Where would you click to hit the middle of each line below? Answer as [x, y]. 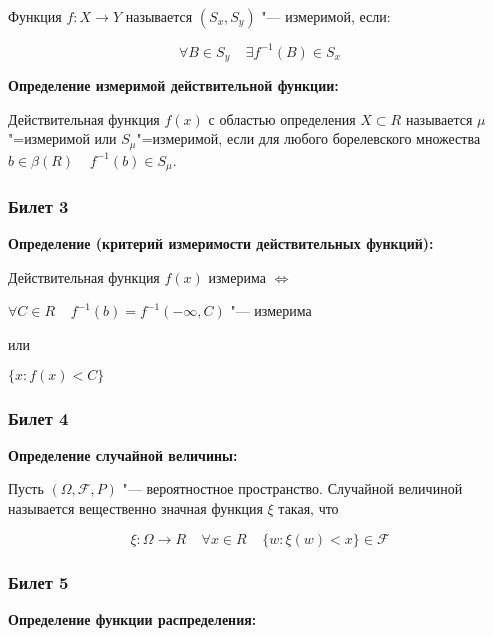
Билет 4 [38, 417]
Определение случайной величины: [123, 454]
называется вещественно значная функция [135, 508]
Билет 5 [38, 581]
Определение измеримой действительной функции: [173, 84]
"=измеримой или [62, 138]
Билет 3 [38, 205]
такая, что [308, 508]
